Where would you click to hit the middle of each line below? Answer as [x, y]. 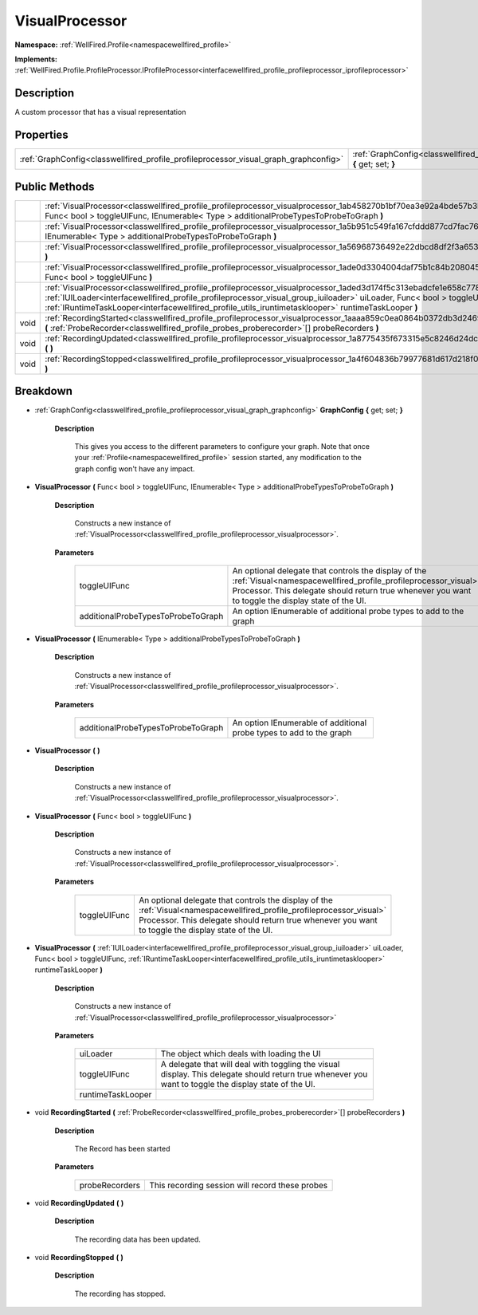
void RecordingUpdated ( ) [79, 1203]
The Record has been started [122, 1149]
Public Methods [55, 186]
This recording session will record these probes [238, 1185]
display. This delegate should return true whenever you [264, 1074]
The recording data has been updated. [137, 1239]
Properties [41, 135]
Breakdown [44, 391]
